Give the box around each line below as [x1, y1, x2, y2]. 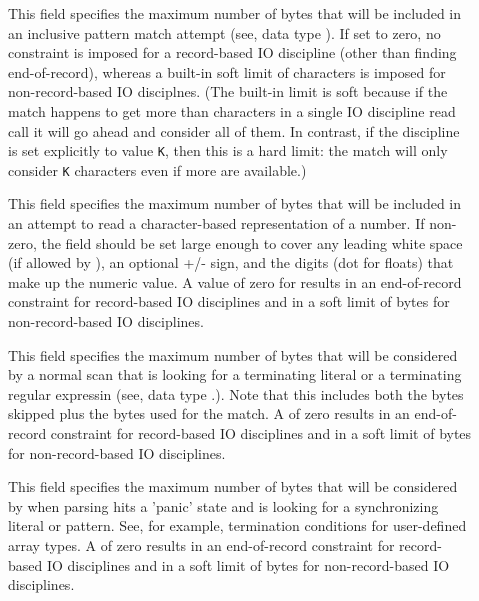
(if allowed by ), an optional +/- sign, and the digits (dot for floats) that [8, 252, 454, 273]
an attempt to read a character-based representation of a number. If [8, 213, 425, 234]
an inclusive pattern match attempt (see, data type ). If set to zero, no [8, 22, 441, 43]
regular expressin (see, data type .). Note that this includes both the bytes [8, 383, 464, 404]
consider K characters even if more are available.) [8, 159, 307, 180]
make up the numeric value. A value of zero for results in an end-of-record [8, 271, 462, 292]
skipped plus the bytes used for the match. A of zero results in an [8, 403, 410, 424]
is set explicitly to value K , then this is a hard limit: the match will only [8, 140, 448, 161]
